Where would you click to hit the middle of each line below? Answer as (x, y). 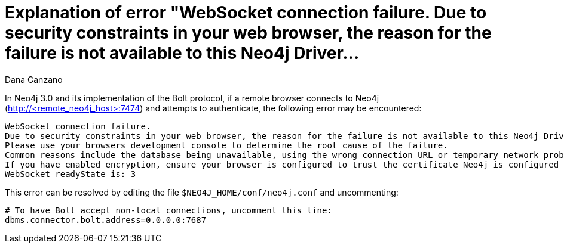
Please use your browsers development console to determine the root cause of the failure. (226, 145)
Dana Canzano (34, 79)
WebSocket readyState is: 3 (70, 174)
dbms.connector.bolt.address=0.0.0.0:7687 (106, 220)
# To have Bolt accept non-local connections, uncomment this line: (168, 210)
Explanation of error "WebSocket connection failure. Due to (246, 13)
